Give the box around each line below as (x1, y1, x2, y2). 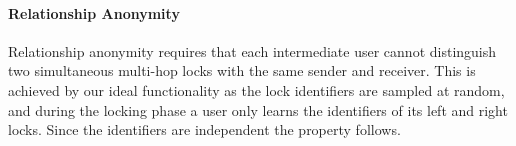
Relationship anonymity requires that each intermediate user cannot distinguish (8, 40, 497, 61)
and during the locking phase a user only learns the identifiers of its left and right (8, 99, 508, 120)
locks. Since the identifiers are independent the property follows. (8, 119, 401, 140)
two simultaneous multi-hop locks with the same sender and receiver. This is (8, 60, 476, 81)
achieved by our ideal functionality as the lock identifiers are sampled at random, (8, 79, 505, 100)
